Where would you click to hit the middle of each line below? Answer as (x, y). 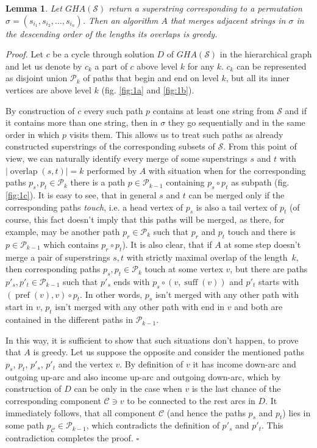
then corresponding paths (53, 269)
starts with (279, 281)
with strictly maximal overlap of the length (207, 257)
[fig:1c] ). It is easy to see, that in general (81, 194)
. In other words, (111, 294)
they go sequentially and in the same (237, 122)
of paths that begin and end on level (151, 78)
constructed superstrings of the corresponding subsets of (110, 146)
